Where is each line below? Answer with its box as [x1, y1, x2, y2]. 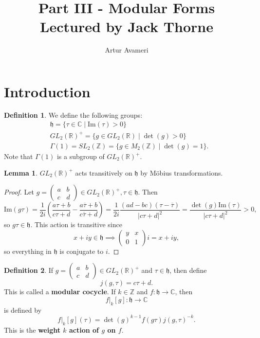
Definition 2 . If [4, 265, 54, 275]
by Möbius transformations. [140, 167, 223, 178]
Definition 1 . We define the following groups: [4, 109, 143, 120]
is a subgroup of [56, 151, 105, 161]
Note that [4, 151, 33, 161]
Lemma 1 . [4, 167, 38, 178]
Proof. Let [4, 187, 34, 197]
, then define [169, 265, 207, 275]
